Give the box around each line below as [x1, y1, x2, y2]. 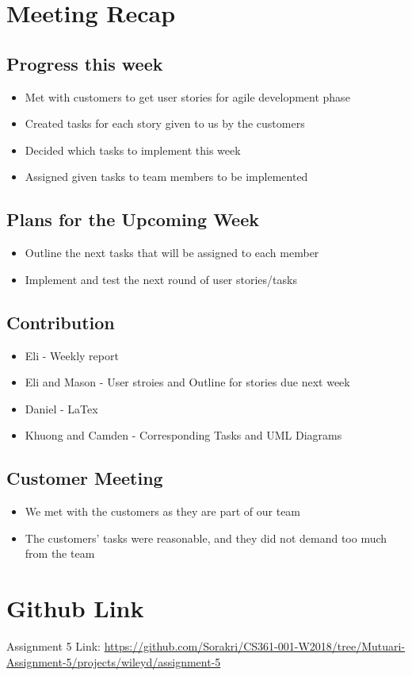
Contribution [6, 309, 115, 334]
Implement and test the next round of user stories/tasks [25, 271, 297, 287]
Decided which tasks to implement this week [25, 141, 241, 158]
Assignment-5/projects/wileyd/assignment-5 [6, 653, 221, 670]
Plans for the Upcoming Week [6, 207, 259, 232]
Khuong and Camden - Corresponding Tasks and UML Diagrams [25, 427, 342, 444]
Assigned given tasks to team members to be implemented [25, 168, 308, 185]
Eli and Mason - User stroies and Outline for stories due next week [25, 374, 350, 390]
